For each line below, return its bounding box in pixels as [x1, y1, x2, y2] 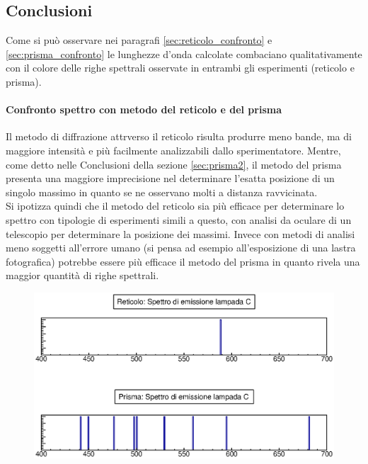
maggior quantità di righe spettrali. [6, 268, 159, 283]
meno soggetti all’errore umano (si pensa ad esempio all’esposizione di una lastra [6, 240, 356, 255]
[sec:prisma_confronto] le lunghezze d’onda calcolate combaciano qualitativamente [6, 46, 362, 61]
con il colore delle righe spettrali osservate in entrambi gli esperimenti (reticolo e [6, 60, 355, 75]
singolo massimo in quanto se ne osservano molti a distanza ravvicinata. [6, 184, 318, 199]
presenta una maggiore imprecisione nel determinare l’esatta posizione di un [6, 171, 335, 186]
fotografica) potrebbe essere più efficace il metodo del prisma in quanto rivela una [6, 254, 360, 268]
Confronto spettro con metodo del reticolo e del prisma [6, 102, 282, 117]
